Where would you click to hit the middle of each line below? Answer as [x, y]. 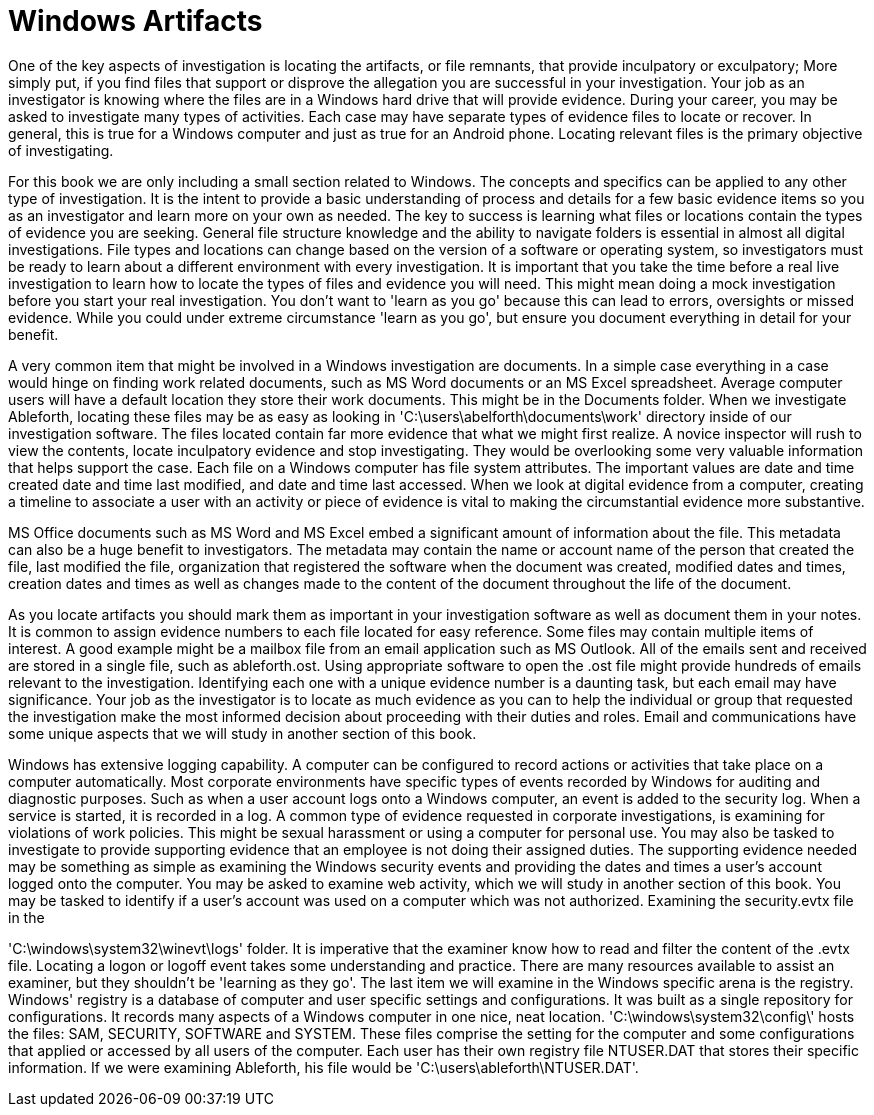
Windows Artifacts [135, 21]
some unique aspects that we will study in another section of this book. [242, 733]
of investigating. [61, 150]
